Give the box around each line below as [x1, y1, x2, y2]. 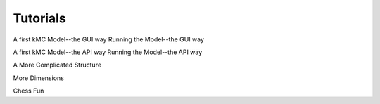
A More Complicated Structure [13, 60, 102, 70]
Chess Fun [13, 86, 44, 95]
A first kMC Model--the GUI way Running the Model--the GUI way [13, 35, 204, 44]
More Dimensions [13, 74, 65, 82]
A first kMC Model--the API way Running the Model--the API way [13, 48, 203, 56]
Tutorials [13, 11, 66, 26]
